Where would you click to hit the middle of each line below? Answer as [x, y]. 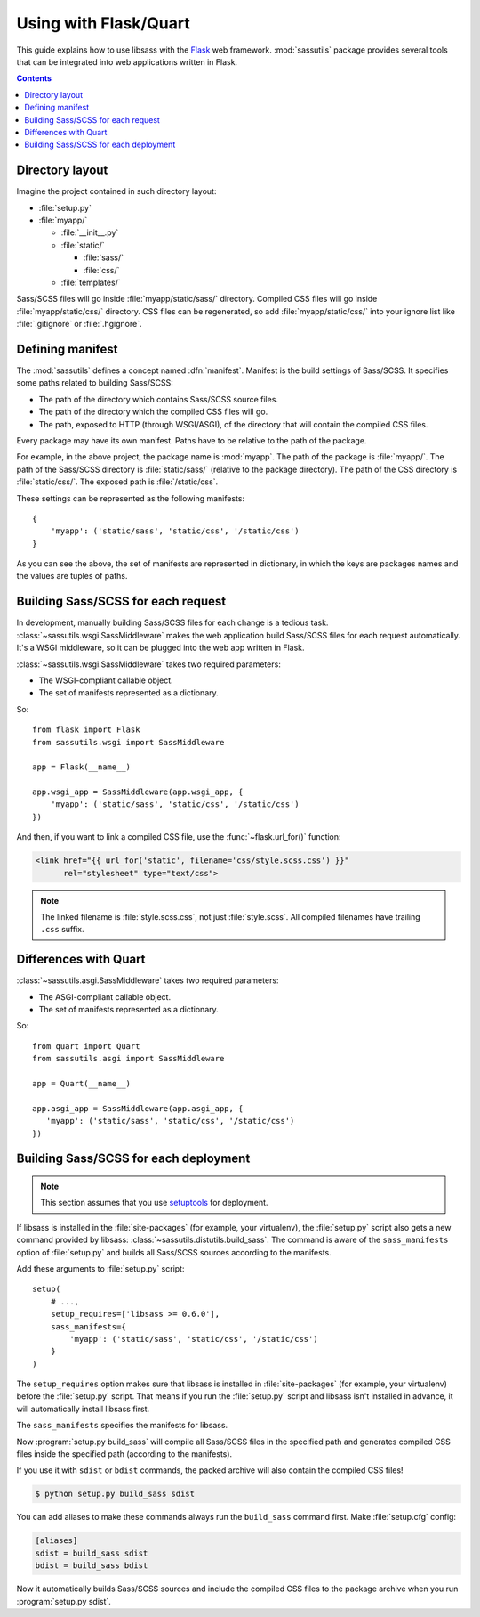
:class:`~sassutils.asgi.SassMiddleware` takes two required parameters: [148, 980]
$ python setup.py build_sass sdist [115, 1494]
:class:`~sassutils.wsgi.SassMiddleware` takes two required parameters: [149, 664]
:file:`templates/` [91, 282]
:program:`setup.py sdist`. [64, 1601]
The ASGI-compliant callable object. [105, 996]
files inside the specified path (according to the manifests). [124, 1454]
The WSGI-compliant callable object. [106, 680]
